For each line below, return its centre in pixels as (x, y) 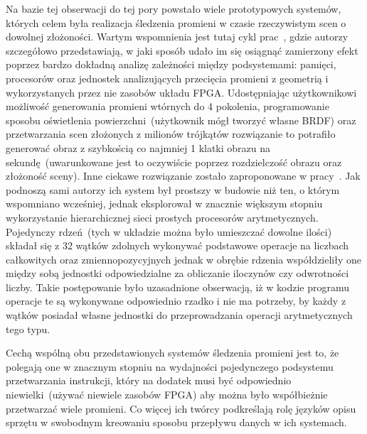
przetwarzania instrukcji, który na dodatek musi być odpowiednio (149, 380)
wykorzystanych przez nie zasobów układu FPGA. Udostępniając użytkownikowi (181, 92)
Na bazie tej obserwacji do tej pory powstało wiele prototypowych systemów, (174, 9)
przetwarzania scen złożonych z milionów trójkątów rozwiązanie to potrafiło (171, 134)
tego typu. (28, 329)
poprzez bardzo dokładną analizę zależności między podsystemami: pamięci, (171, 64)
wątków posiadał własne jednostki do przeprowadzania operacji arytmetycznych (179, 315)
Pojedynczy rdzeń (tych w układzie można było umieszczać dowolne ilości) (169, 231)
